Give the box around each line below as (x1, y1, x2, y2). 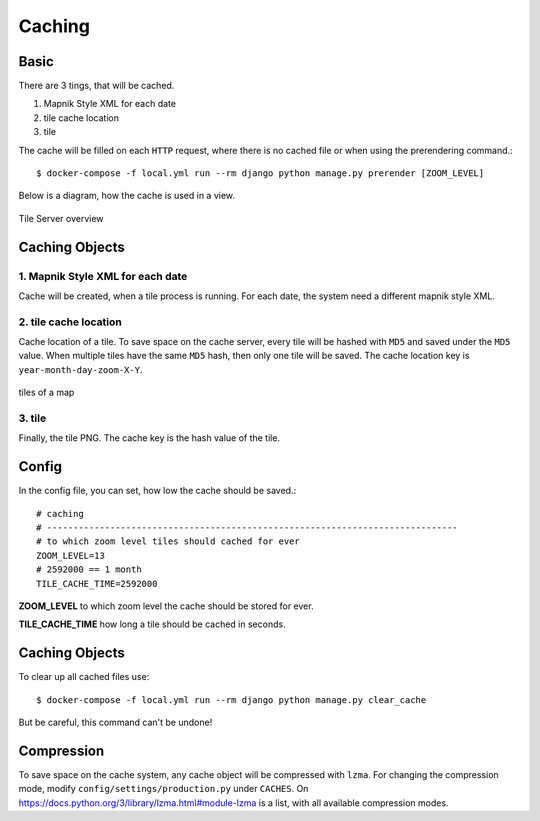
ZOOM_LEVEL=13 (36, 550, 105, 561)
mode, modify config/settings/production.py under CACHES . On (18, 783, 309, 795)
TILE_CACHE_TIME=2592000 (36, 578, 158, 589)
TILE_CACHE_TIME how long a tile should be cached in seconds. (18, 618, 286, 630)
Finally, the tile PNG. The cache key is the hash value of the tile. (18, 432, 280, 444)
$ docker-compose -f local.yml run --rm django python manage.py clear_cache (36, 694, 427, 705)
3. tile (18, 411, 47, 425)
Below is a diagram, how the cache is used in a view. (18, 190, 235, 202)
